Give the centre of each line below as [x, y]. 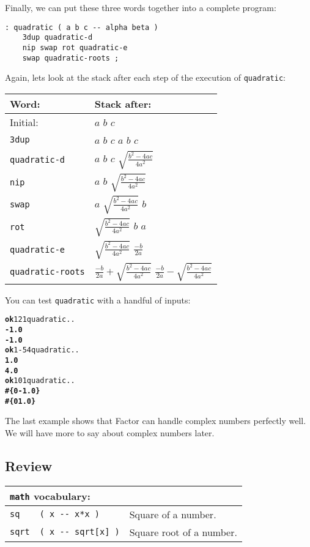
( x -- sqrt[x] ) [79, 532]
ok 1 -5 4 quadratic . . [42, 350]
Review [29, 465]
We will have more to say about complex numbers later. [110, 432]
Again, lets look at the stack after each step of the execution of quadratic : [146, 77]
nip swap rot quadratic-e [75, 47]
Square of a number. [173, 514]
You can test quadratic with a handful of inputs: [98, 300]
